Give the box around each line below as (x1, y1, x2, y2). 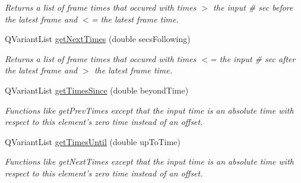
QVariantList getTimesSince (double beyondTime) (5, 84, 189, 96)
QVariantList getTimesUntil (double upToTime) (5, 135, 180, 147)
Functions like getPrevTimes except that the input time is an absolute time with (5, 104, 294, 116)
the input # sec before (213, 1, 293, 13)
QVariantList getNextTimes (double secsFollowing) (5, 33, 191, 45)
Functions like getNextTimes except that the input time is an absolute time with (5, 155, 294, 168)
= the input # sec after (210, 52, 296, 65)
